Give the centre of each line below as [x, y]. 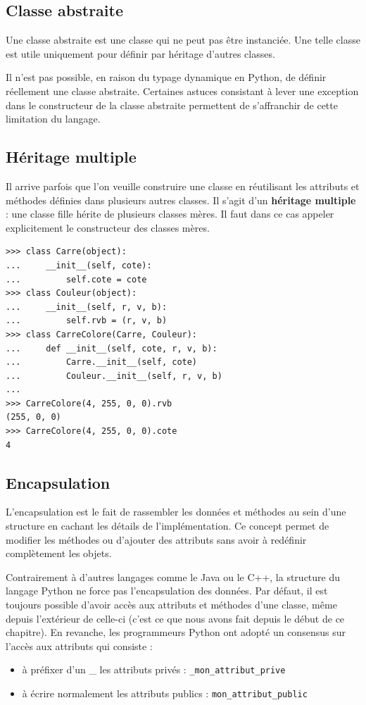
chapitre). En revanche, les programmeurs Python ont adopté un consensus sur [176, 632]
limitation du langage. [53, 119]
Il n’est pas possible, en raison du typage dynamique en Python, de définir [166, 77]
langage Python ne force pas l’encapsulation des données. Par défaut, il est [167, 591]
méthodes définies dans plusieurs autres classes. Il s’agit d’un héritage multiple [181, 200]
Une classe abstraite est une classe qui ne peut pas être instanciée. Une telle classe [183, 40]
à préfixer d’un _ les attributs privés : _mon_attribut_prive [154, 669]
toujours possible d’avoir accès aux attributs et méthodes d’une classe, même [171, 605]
